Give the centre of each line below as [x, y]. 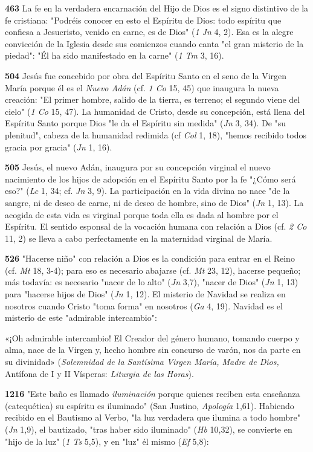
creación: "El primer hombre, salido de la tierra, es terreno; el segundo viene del [153, 99]
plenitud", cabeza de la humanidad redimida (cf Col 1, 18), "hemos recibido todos [156, 134]
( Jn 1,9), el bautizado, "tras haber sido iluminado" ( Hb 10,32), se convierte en [149, 429]
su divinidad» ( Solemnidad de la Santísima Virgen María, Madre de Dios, [142, 362]
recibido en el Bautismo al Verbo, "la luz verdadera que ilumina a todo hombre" [153, 417]
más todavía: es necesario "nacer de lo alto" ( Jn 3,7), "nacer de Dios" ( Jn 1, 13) [152, 282]
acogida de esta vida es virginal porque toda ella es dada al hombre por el [142, 214]
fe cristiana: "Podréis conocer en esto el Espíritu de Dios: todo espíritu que [143, 20]
